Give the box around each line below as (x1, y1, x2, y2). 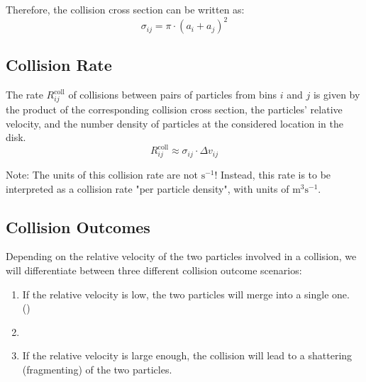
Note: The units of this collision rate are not (6, 167, 198, 182)
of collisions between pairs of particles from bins (68, 87, 277, 102)
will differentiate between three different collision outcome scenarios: (6, 263, 302, 278)
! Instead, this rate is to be (214, 167, 331, 182)
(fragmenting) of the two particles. (22, 362, 172, 376)
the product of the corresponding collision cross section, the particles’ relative (6, 102, 343, 117)
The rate (6, 87, 43, 102)
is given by (313, 87, 360, 102)
